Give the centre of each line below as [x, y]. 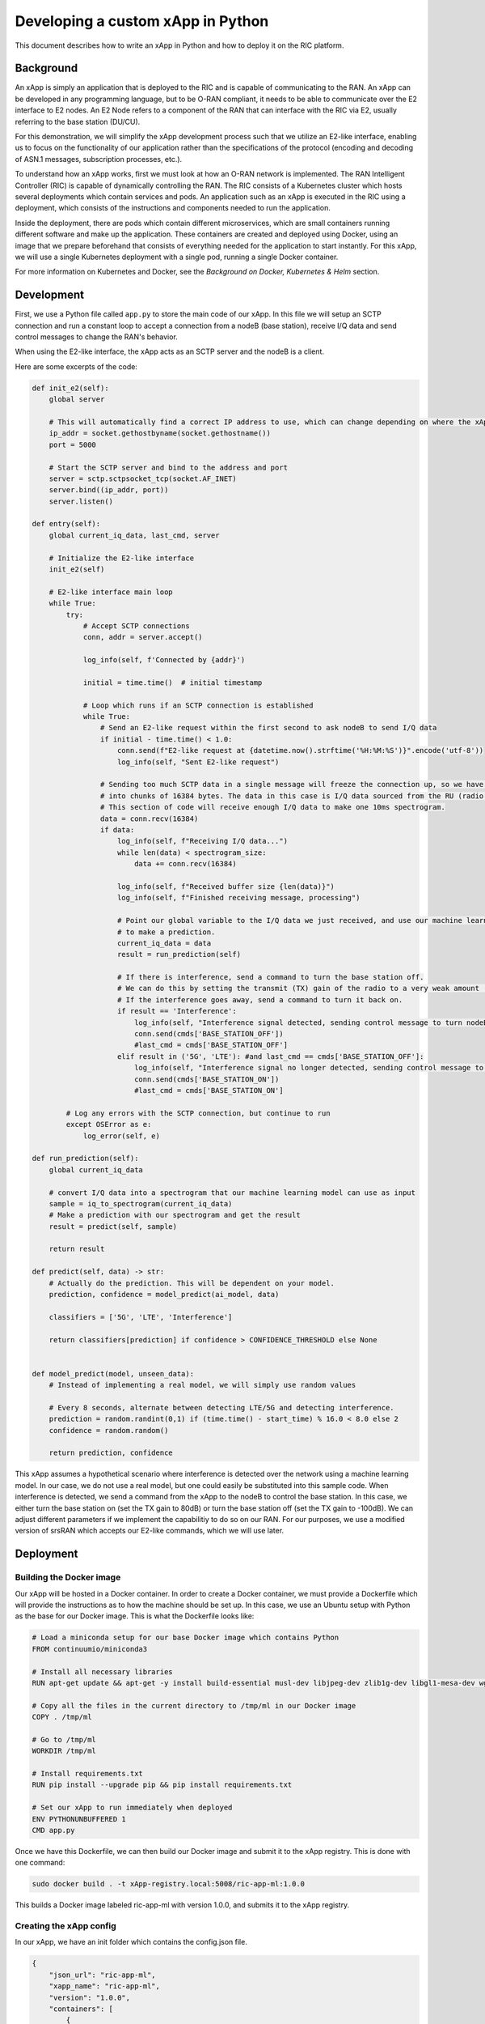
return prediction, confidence [111, 1453]
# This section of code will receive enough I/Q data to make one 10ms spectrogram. [273, 807]
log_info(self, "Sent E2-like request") [198, 762]
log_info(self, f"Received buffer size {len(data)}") [226, 886]
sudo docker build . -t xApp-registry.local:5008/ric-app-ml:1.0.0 [169, 1884]
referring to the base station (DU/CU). [78, 121]
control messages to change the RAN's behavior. [96, 337]
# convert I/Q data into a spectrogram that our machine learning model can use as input [232, 1193]
